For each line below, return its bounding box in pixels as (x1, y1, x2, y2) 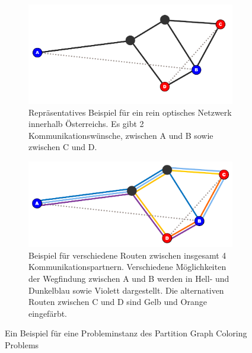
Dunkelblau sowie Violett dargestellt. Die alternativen (28, 284, 224, 296)
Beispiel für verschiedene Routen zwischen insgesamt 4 (28, 249, 227, 261)
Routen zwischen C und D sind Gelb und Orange (28, 295, 207, 308)
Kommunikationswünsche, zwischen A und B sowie (28, 129, 213, 141)
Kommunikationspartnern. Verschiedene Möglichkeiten (28, 260, 227, 273)
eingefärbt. (28, 307, 68, 319)
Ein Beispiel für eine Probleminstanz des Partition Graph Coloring (5, 327, 247, 339)
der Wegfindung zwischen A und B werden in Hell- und (28, 272, 229, 284)
